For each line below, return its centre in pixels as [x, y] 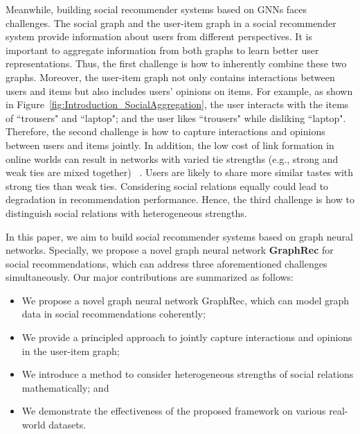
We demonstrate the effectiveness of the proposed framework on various [174, 411]
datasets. [67, 425]
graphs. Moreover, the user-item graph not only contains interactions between [170, 77]
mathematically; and [65, 387]
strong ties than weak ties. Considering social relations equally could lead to [167, 185]
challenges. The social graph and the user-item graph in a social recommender [171, 23]
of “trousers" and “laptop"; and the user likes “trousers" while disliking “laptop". [176, 118]
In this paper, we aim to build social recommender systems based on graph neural [179, 236]
